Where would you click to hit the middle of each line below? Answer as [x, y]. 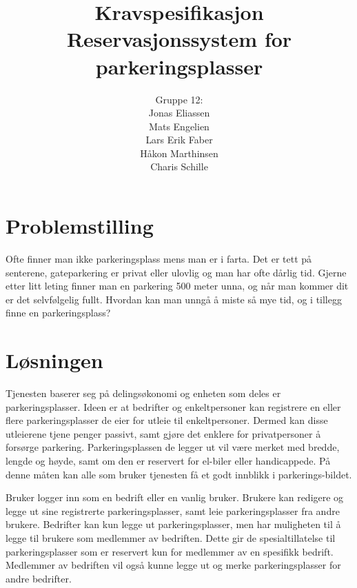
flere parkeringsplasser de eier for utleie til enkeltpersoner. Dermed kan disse [167, 420]
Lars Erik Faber [179, 140]
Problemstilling [80, 226]
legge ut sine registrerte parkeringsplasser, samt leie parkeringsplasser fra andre [173, 510]
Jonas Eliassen [179, 113]
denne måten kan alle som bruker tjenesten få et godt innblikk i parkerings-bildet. [179, 474]
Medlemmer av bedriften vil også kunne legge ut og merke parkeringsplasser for [173, 565]
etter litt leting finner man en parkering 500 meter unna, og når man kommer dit [177, 286]
